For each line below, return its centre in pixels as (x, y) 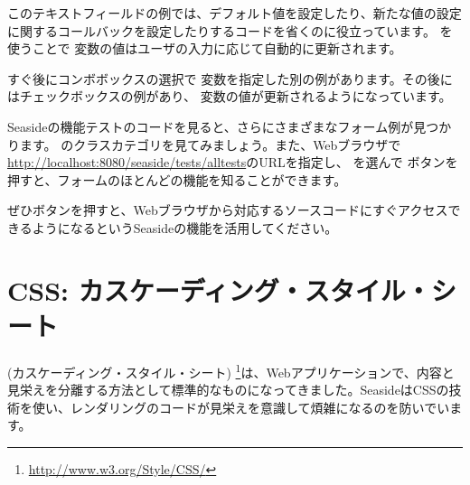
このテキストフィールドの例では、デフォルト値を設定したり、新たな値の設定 (235, 13)
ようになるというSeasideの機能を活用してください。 (185, 227)
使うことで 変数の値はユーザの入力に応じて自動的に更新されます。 (205, 48)
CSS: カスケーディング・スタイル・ (219, 289)
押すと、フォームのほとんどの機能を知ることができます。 (177, 179)
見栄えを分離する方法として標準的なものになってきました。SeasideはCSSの (228, 390)
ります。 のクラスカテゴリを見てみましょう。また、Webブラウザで (204, 144)
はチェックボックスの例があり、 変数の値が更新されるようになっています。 (230, 96)
